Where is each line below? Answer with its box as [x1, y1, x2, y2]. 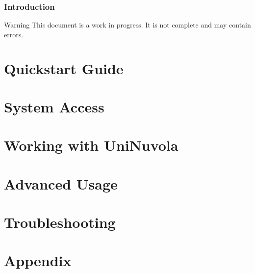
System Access [4, 96, 104, 116]
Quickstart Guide [4, 58, 124, 78]
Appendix [4, 250, 72, 271]
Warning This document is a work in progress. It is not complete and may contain [4, 20, 251, 30]
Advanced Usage [4, 173, 118, 193]
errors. [4, 29, 24, 39]
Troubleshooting [4, 212, 116, 232]
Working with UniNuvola [4, 135, 178, 155]
